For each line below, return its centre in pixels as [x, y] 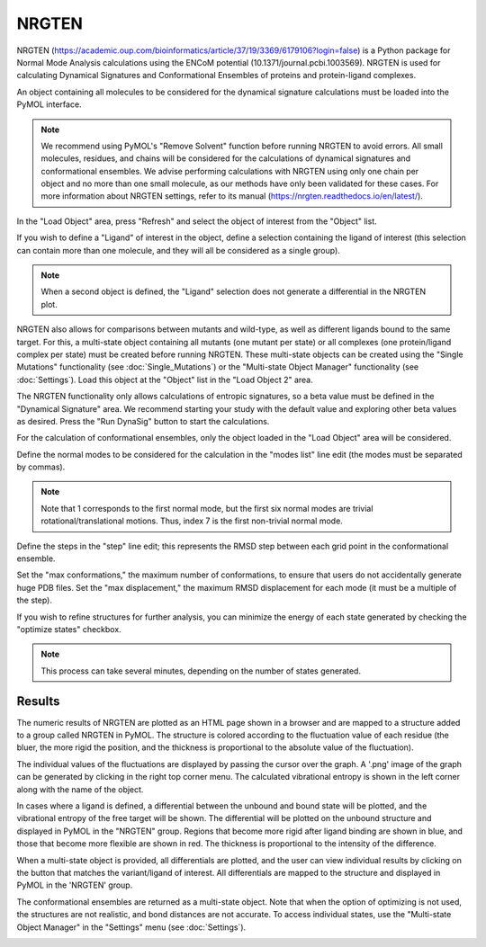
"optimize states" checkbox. [69, 629]
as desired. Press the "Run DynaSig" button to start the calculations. [143, 421]
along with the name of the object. [80, 789]
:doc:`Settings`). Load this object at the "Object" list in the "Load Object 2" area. [165, 380]
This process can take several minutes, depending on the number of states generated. [201, 671]
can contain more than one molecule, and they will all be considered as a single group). [179, 250]
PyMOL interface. [49, 104]
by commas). [41, 467]
